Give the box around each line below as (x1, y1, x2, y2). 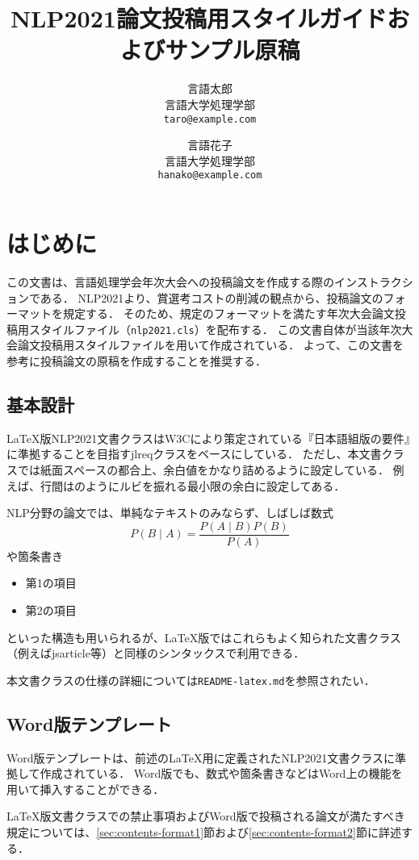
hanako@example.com (157, 169, 262, 182)
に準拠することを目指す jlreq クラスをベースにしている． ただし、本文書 (6, 445, 382, 462)
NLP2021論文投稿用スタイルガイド (10, 2, 388, 35)
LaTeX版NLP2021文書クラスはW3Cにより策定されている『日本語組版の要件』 (6, 429, 416, 446)
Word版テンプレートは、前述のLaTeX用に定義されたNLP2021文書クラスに (6, 749, 395, 766)
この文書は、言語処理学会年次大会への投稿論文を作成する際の (6, 273, 334, 290)
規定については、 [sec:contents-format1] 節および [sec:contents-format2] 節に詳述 (6, 824, 401, 840)
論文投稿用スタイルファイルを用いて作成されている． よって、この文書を (17, 336, 404, 353)
